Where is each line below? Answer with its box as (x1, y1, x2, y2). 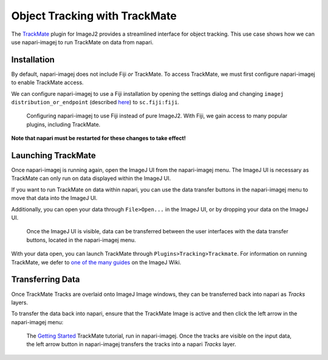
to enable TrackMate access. (11, 79, 84, 86)
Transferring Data (11, 275, 80, 285)
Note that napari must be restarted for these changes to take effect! (11, 135, 186, 142)
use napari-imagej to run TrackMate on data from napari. (11, 38, 154, 45)
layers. (11, 299, 29, 306)
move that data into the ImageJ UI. (11, 195, 98, 202)
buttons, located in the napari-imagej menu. (26, 236, 136, 244)
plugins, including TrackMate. (26, 121, 101, 128)
